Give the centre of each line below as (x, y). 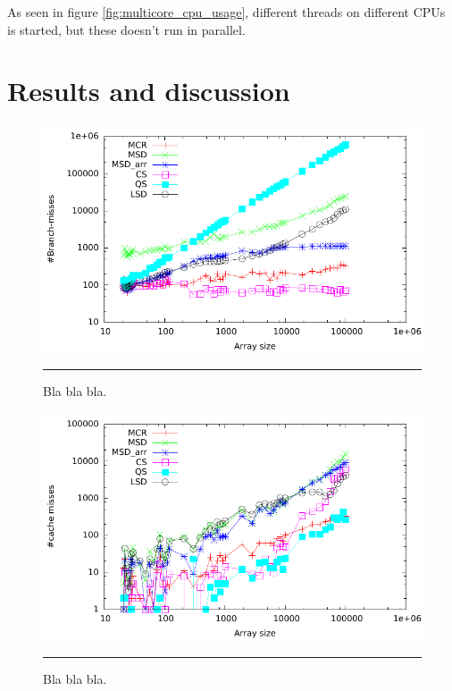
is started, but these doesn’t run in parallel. (126, 29)
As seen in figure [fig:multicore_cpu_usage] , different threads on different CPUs (226, 12)
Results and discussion (149, 91)
